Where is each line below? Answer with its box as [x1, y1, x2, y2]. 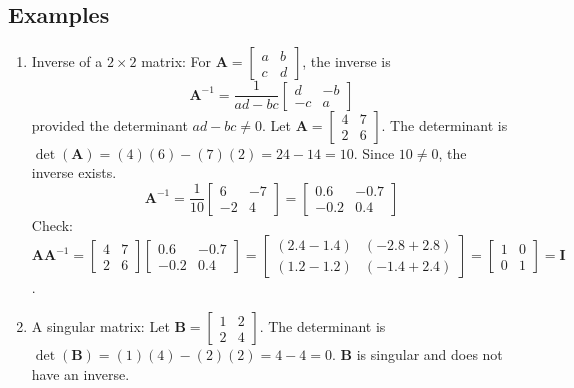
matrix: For [141, 51, 212, 72]
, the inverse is [302, 51, 391, 72]
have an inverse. [31, 363, 130, 384]
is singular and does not [356, 344, 503, 365]
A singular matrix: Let [31, 316, 170, 337]
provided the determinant [31, 114, 188, 135]
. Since [353, 142, 395, 163]
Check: [31, 214, 74, 235]
